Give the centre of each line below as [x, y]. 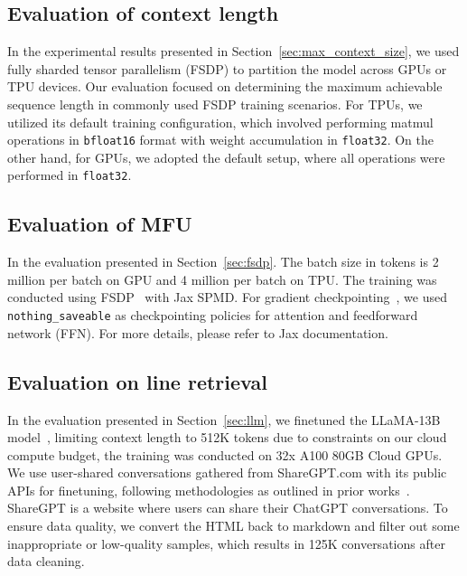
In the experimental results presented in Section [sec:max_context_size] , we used [233, 51]
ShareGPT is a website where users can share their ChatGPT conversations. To [228, 508]
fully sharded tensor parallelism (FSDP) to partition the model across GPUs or [227, 68]
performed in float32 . [70, 175]
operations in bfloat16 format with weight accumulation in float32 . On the [220, 140]
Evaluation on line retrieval [137, 381]
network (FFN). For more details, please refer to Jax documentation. [198, 332]
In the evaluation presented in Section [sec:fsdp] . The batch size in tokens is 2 [223, 262]
